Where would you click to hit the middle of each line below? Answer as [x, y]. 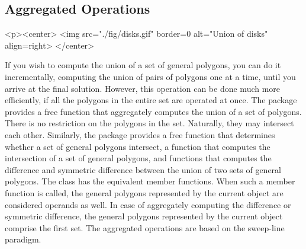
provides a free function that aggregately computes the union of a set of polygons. [153, 111]
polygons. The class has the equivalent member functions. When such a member [150, 181]
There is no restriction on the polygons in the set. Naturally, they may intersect [149, 123]
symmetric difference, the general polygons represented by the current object [144, 216]
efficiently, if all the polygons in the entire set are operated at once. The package [151, 100]
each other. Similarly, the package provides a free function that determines [140, 134]
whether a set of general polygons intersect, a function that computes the [138, 146]
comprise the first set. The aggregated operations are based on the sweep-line [145, 227]
